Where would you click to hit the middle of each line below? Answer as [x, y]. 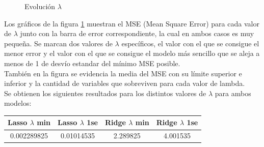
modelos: [18, 103]
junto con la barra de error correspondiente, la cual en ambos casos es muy [137, 33]
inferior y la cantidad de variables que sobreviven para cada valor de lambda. [125, 83]
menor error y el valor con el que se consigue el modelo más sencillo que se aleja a [132, 53]
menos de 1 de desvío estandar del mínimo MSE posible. [92, 63]
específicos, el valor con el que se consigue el [190, 43]
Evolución [40, 6]
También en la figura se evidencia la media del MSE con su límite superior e [123, 73]
